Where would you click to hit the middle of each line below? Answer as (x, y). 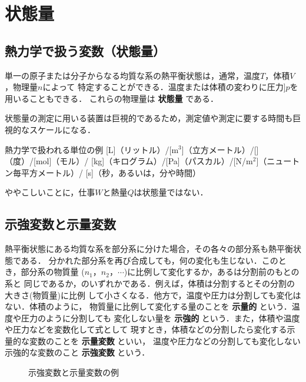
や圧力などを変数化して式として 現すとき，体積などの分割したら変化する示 (150, 329)
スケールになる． (62, 129)
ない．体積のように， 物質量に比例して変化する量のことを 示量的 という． (148, 306)
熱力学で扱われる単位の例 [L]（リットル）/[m (92, 149)
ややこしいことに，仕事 (50, 192)
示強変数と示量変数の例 (74, 372)
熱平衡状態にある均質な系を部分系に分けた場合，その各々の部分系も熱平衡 (149, 249)
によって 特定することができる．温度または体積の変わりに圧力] (164, 87)
